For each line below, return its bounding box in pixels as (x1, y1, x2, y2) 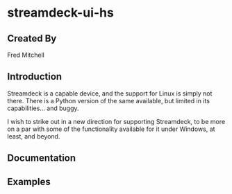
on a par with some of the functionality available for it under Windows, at (7, 125, 215, 133)
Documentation (7, 152, 76, 164)
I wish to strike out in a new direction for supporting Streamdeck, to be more (7, 117, 226, 125)
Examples (7, 175, 51, 188)
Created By (7, 33, 57, 44)
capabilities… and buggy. (7, 104, 79, 112)
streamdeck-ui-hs (7, 5, 115, 21)
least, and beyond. (7, 132, 60, 140)
